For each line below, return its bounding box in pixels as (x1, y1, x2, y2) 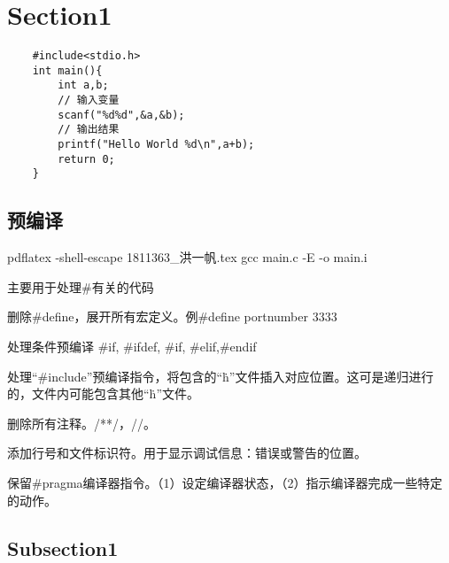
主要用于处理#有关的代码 (7, 277, 154, 296)
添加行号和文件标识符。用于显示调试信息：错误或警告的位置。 (7, 443, 367, 462)
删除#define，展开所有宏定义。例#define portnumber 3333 (7, 307, 337, 326)
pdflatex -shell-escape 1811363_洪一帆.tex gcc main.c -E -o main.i (7, 248, 368, 266)
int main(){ (32, 64, 103, 77)
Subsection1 (7, 534, 119, 561)
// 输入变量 (58, 94, 120, 107)
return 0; (58, 152, 115, 166)
